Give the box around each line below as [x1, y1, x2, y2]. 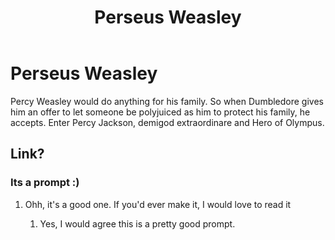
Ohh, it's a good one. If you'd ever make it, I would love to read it [24, 198, 292, 210]
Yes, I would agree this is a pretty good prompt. [39, 217, 236, 230]
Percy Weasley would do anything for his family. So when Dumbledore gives [10, 95, 324, 107]
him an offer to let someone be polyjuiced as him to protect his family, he [10, 106, 311, 118]
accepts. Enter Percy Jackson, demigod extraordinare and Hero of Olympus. [10, 116, 325, 128]
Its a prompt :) [10, 176, 80, 190]
